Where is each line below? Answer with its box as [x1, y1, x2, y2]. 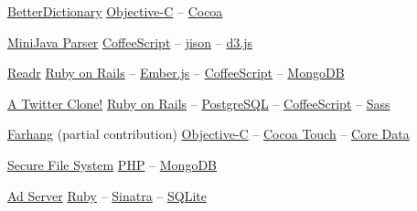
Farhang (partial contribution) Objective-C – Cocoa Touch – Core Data [7, 124, 410, 143]
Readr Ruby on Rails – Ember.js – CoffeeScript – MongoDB [7, 63, 345, 82]
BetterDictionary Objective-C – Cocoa [7, 2, 223, 20]
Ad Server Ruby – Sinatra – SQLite [7, 185, 207, 205]
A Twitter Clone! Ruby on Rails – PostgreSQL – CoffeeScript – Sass [7, 93, 390, 112]
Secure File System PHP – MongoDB [7, 154, 217, 174]
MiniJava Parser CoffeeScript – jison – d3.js [7, 32, 252, 51]
